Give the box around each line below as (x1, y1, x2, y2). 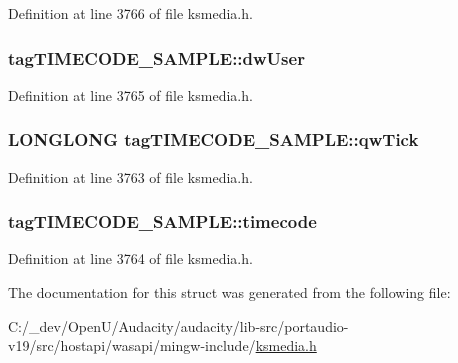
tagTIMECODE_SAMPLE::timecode (8, 209, 317, 234)
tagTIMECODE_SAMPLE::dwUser (8, 45, 305, 70)
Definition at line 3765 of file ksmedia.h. (8, 84, 253, 105)
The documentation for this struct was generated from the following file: (8, 282, 451, 303)
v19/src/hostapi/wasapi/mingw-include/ (8, 335, 256, 356)
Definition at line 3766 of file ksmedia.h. (8, 3, 253, 23)
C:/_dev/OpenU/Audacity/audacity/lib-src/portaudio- (8, 315, 349, 336)
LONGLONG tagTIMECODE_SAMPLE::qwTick (8, 127, 419, 152)
